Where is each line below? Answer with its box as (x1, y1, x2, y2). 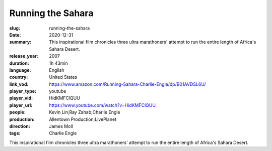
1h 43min (49, 60, 68, 66)
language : (9, 67, 31, 73)
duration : (9, 60, 30, 66)
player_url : (9, 102, 33, 108)
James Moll (49, 123, 73, 129)
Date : (9, 32, 21, 38)
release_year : (9, 53, 39, 59)
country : (9, 74, 28, 80)
